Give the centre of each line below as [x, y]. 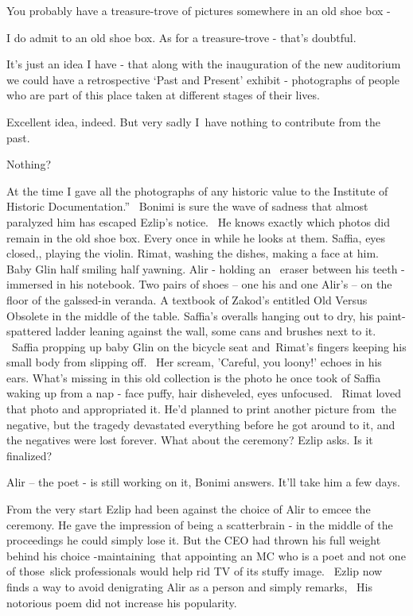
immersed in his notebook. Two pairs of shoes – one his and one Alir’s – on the [199, 284]
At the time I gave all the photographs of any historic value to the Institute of [197, 190]
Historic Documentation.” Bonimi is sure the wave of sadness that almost [187, 206]
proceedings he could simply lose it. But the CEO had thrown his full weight [194, 540]
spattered [29, 331]
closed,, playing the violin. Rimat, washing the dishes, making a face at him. [193, 253]
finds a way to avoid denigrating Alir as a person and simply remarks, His [189, 587]
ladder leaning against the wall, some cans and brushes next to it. [216, 331]
